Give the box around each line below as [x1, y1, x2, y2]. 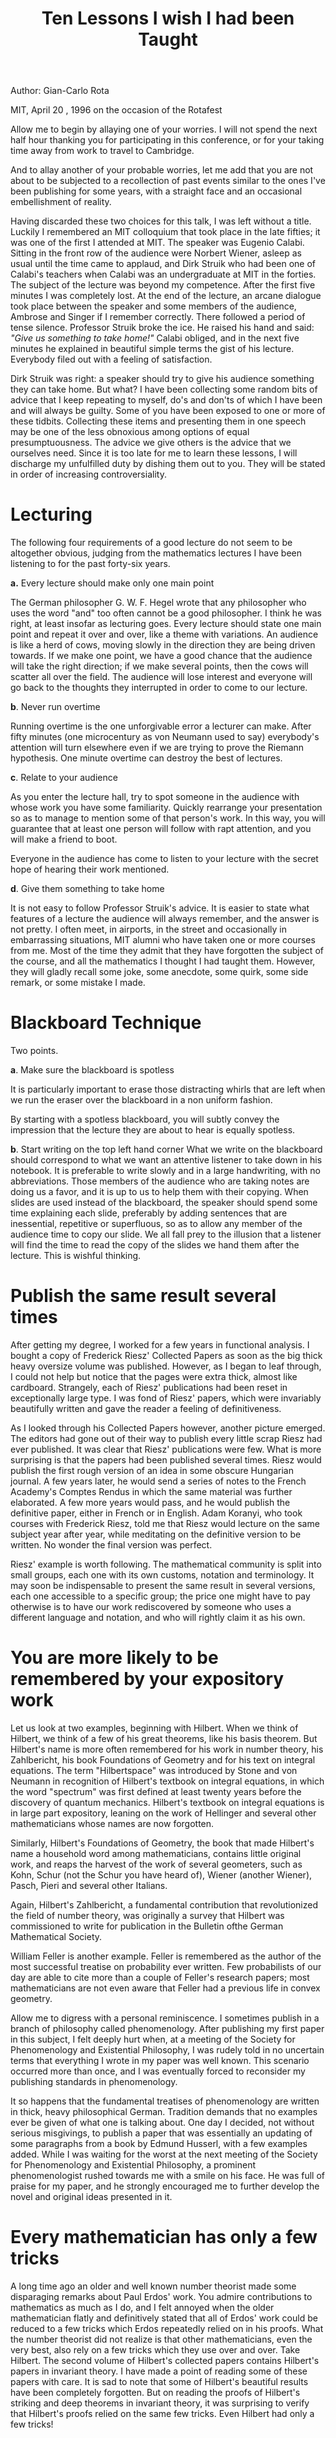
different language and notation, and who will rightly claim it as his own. [10, 1612, 306, 1623]
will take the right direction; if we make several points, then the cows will [10, 660, 309, 672]
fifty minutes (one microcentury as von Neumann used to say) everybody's [10, 731, 320, 743]
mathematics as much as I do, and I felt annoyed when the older [10, 2301, 275, 2313]
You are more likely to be [10, 1647, 219, 1669]
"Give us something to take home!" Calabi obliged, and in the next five [10, 332, 300, 344]
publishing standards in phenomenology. [10, 2075, 178, 2087]
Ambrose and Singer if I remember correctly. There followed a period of [10, 311, 306, 323]
